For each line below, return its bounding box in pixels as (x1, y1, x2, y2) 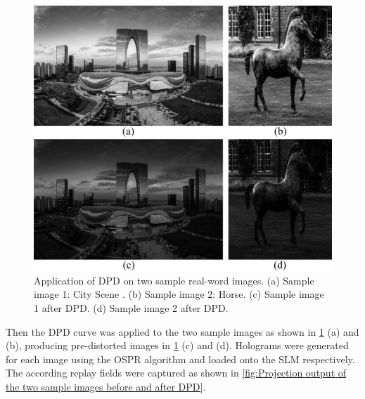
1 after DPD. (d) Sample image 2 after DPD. (34, 300, 229, 315)
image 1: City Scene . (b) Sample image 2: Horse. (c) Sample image (34, 287, 324, 301)
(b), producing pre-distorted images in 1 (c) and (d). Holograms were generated (6, 338, 349, 353)
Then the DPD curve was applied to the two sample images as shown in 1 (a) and (6, 324, 359, 339)
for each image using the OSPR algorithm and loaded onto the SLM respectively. (6, 351, 355, 366)
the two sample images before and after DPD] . (6, 379, 206, 393)
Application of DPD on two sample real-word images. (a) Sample (34, 273, 314, 287)
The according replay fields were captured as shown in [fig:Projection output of (6, 365, 347, 380)
